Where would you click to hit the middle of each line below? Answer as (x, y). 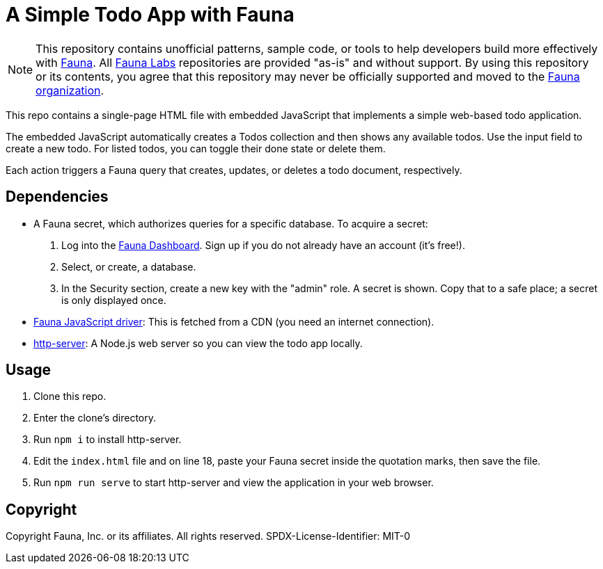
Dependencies (57, 197)
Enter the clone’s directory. (95, 418)
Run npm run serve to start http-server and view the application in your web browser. (234, 483)
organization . (70, 90)
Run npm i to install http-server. (108, 440)
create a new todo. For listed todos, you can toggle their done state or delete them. (196, 148)
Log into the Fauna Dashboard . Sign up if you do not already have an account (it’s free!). (263, 245)
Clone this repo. (70, 396)
